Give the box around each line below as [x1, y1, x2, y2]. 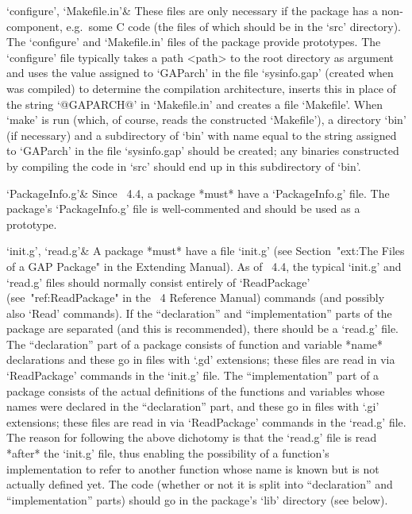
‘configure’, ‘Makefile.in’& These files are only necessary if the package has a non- [6, 2, 403, 18]
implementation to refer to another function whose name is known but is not [6, 460, 379, 477]
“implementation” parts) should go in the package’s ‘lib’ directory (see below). [6, 491, 388, 508]
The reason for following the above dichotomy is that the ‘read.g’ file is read [6, 429, 377, 446]
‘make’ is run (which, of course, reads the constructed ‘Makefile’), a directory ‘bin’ [6, 111, 406, 128]
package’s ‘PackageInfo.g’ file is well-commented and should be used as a [6, 200, 360, 217]
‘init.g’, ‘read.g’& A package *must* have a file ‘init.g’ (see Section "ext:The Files [6, 242, 405, 259]
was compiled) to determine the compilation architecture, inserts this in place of [6, 79, 396, 96]
